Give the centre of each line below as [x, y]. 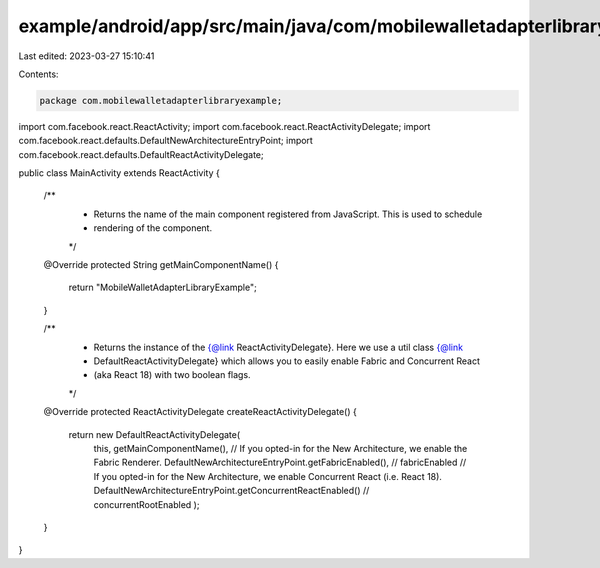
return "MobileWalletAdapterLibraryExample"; [162, 287]
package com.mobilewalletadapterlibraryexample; [161, 100]
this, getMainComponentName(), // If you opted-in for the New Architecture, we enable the [280, 448]
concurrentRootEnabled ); [146, 504]
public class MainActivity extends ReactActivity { [119, 173]
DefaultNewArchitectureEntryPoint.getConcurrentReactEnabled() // [231, 491]
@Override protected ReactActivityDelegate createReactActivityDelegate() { [200, 412]
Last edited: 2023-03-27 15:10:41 [86, 56]
